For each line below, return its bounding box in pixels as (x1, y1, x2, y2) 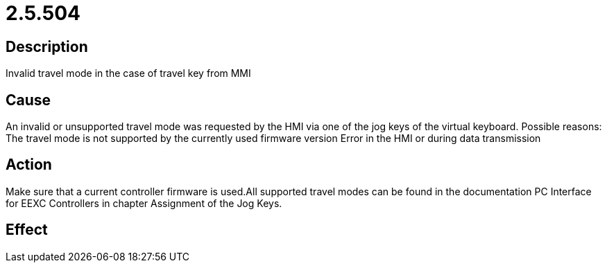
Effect (6, 221, 48, 239)
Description (6, 37, 88, 55)
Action (6, 156, 52, 174)
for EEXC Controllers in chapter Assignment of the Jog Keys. (6, 197, 282, 209)
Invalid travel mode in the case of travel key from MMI (6, 67, 251, 80)
